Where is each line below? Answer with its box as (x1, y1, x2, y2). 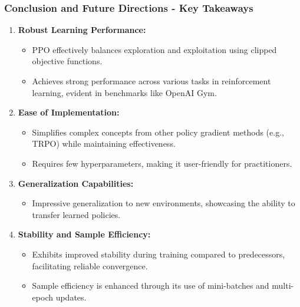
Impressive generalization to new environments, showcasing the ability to (32, 197, 295, 209)
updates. (55, 291, 87, 303)
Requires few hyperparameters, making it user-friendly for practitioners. (32, 157, 292, 169)
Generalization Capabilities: (18, 177, 134, 189)
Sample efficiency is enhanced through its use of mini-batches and (32, 279, 269, 292)
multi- (272, 279, 294, 292)
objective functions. (32, 55, 103, 67)
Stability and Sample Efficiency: (18, 228, 151, 240)
